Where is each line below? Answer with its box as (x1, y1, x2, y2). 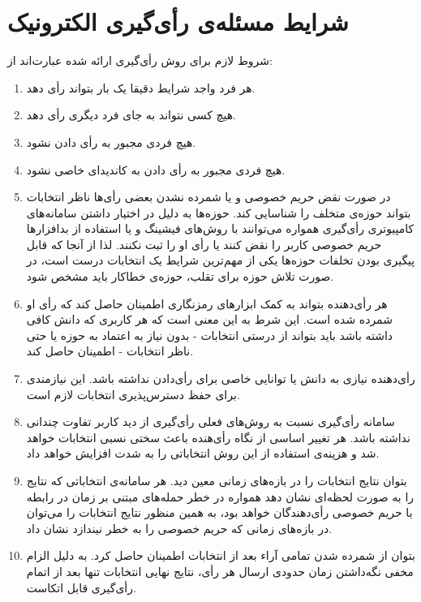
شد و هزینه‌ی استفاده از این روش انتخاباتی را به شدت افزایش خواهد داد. (26, 445, 380, 462)
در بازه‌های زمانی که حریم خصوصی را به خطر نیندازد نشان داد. (26, 519, 333, 536)
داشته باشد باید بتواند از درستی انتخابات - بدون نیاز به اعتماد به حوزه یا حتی (26, 326, 393, 343)
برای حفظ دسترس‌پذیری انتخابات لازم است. (26, 385, 240, 402)
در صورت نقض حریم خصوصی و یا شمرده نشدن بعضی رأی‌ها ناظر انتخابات (26, 188, 391, 205)
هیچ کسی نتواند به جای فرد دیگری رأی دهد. (26, 106, 237, 123)
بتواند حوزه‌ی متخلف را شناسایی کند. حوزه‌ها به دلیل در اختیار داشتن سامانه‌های (26, 204, 411, 221)
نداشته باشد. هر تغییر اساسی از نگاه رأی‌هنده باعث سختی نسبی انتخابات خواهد (26, 428, 410, 445)
